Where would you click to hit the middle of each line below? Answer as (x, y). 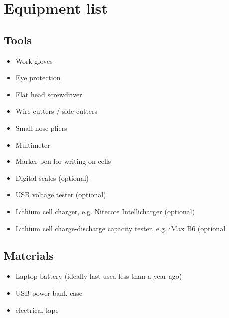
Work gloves (34, 61)
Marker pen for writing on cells (63, 161)
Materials (29, 255)
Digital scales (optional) (52, 178)
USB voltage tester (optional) (61, 195)
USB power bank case (49, 292)
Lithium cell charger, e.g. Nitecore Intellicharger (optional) (105, 211)
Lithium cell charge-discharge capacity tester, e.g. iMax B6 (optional (120, 228)
